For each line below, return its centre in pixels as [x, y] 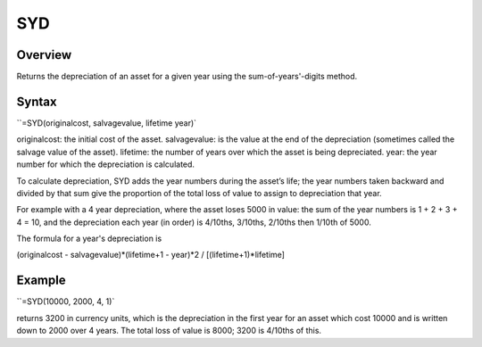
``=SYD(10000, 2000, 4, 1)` [66, 302]
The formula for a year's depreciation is [89, 239]
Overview [44, 55]
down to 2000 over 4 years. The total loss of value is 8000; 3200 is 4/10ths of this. [169, 331]
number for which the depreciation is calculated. [106, 164]
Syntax [37, 101]
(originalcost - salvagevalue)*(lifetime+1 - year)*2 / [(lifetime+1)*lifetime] [151, 255]
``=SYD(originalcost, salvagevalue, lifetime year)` [106, 123]
